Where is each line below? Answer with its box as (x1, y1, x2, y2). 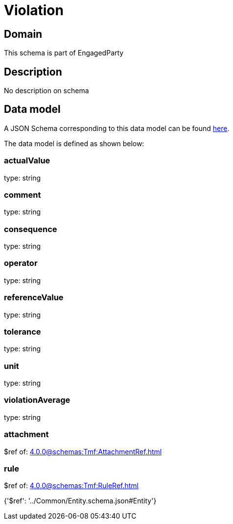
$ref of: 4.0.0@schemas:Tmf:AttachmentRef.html (4, 447, 162, 456)
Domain (4, 27, 43, 40)
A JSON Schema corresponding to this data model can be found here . (4, 124, 230, 132)
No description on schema (4, 86, 89, 95)
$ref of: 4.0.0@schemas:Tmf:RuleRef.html (4, 481, 139, 490)
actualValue (4, 156, 50, 166)
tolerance (4, 326, 41, 337)
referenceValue (4, 292, 64, 303)
